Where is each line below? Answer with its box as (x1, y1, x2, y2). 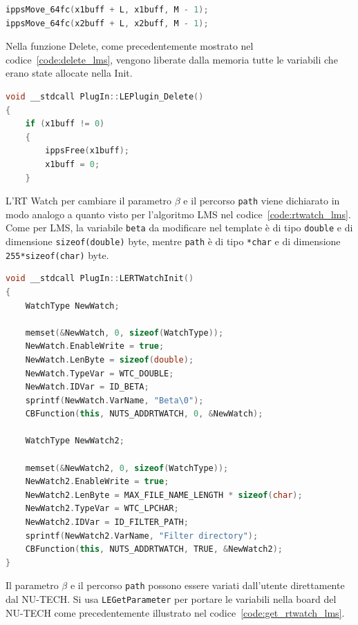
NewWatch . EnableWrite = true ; (25, 341, 164, 352)
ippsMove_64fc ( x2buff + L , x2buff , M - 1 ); (6, 18, 209, 28)
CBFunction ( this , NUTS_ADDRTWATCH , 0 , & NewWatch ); (25, 409, 263, 419)
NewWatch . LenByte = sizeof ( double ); (25, 354, 194, 365)
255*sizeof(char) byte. (6, 247, 109, 262)
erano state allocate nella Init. (6, 66, 133, 80)
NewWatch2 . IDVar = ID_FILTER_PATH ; (25, 517, 189, 528)
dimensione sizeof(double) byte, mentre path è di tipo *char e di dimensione (6, 234, 341, 249)
